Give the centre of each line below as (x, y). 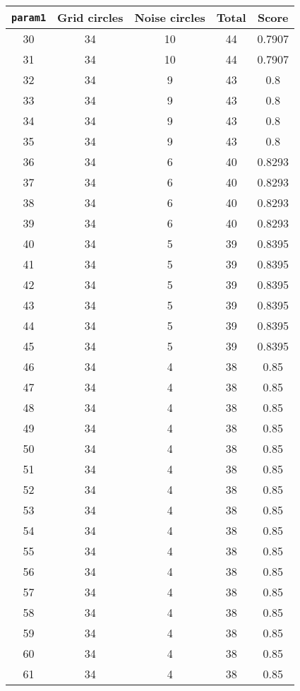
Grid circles (90, 17)
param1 (29, 17)
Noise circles (170, 17)
